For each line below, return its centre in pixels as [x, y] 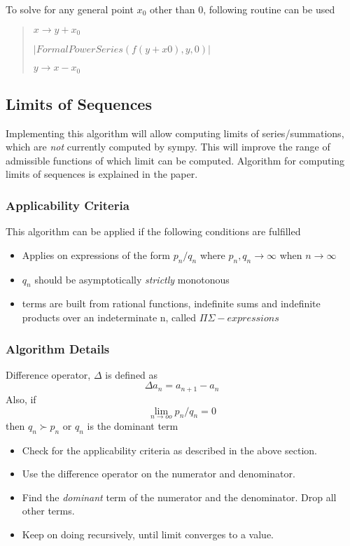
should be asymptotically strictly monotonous [132, 279]
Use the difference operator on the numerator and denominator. [159, 474]
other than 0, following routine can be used [242, 9]
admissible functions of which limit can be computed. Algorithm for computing [175, 160]
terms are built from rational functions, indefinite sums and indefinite [171, 303]
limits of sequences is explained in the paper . [102, 174]
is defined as [132, 374]
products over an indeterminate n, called [109, 317]
